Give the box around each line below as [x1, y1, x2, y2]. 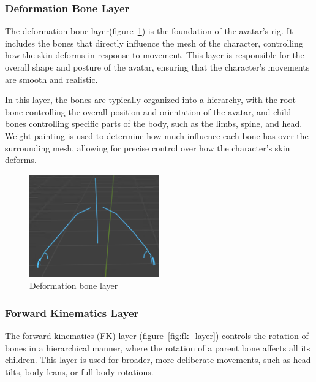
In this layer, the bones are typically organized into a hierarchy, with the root [5, 93, 296, 106]
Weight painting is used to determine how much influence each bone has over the [5, 129, 309, 142]
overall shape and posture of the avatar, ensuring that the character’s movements [5, 61, 310, 73]
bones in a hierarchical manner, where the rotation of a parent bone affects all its [5, 341, 310, 354]
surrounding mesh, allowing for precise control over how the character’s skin [5, 141, 290, 154]
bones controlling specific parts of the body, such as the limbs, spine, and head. [5, 117, 303, 130]
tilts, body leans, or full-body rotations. [5, 365, 154, 378]
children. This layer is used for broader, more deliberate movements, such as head [5, 353, 311, 366]
